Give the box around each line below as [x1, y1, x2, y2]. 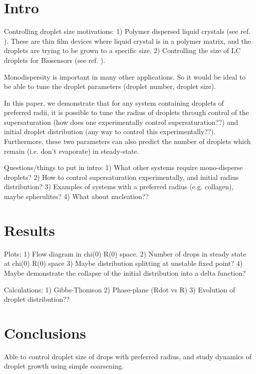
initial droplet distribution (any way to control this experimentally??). [4, 126, 216, 137]
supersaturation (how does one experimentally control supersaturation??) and [4, 116, 238, 127]
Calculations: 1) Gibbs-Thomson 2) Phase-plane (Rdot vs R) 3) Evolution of [4, 284, 235, 294]
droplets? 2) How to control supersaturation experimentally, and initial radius [4, 172, 239, 182]
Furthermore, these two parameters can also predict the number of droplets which [4, 136, 251, 146]
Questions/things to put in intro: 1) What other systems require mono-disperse [4, 162, 243, 173]
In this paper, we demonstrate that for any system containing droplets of [4, 97, 224, 108]
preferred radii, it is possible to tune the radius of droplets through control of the [4, 107, 249, 117]
